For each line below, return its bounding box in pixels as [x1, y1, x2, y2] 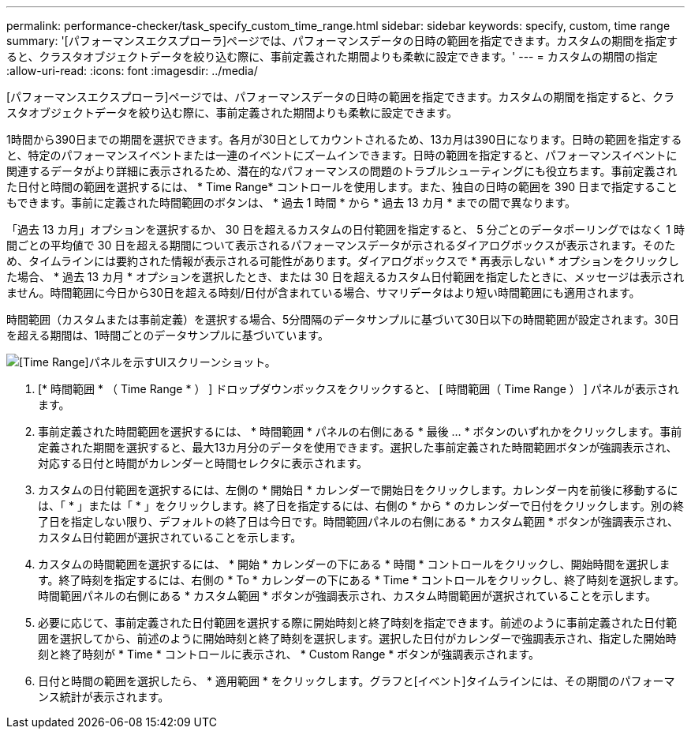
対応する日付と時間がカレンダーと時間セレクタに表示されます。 [38, 456, 368, 470]
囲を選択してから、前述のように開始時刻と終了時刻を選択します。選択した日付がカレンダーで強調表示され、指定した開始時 [38, 632, 677, 645]
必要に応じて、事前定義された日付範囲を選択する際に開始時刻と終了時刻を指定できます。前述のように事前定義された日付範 [38, 616, 677, 629]
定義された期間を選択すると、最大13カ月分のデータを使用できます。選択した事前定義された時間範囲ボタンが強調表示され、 [38, 441, 678, 454]
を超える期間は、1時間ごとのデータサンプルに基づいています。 [6, 328, 329, 342]
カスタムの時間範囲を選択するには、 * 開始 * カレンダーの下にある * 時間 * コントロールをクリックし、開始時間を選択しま [38, 557, 670, 571]
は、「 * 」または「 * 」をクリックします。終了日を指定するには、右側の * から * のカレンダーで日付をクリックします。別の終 [38, 499, 684, 512]
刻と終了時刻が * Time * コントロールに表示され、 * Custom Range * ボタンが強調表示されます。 [38, 647, 540, 661]
